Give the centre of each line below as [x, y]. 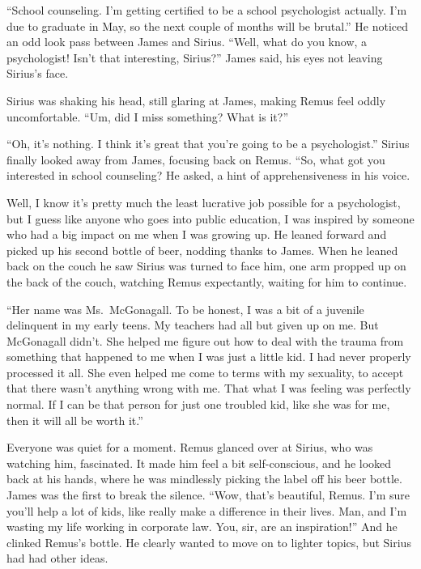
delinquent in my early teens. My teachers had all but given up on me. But [193, 325]
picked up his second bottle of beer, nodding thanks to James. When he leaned [202, 250]
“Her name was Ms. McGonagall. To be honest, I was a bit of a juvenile [185, 309]
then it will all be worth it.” [75, 420]
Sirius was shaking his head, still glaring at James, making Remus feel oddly [196, 100]
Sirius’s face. [38, 73]
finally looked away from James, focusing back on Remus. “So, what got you [196, 159]
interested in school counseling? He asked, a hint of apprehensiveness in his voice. [208, 175]
